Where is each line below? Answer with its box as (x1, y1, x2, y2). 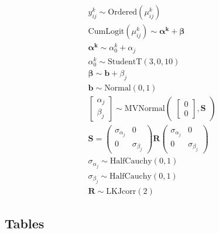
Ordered (108, 8, 138, 17)
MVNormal (124, 104, 165, 113)
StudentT (108, 57, 142, 66)
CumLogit (88, 27, 125, 36)
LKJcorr (106, 187, 136, 196)
